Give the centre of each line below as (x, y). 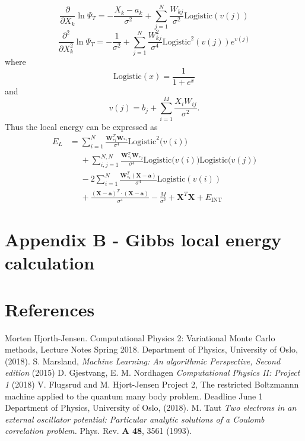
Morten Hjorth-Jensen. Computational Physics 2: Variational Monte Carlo (140, 337)
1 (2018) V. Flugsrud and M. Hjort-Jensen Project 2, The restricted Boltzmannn (152, 384)
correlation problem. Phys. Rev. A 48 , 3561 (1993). (99, 431)
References (50, 309)
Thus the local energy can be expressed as (81, 126)
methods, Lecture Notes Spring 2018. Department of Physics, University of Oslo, (151, 349)
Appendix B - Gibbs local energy (143, 239)
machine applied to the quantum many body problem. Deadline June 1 (134, 396)
